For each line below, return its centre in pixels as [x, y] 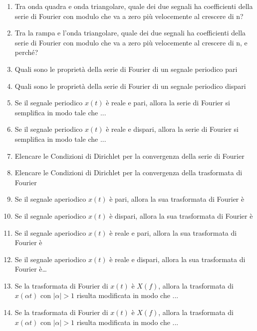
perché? [26, 52]
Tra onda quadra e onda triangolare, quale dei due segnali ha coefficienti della [134, 6]
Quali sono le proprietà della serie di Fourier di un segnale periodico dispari [130, 86]
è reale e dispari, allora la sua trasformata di [177, 259]
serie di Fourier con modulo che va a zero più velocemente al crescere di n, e [131, 42]
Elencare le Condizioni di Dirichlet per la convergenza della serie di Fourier [129, 156]
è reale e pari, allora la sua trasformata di [173, 232]
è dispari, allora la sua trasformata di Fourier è [181, 215]
